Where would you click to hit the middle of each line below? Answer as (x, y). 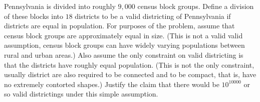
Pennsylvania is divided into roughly (60, 6)
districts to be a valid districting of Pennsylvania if (153, 16)
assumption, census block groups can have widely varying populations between (124, 45)
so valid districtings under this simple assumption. (81, 94)
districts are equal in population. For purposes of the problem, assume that (119, 26)
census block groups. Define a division (196, 6)
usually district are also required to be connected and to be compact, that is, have (130, 74)
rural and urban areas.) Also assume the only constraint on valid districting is (124, 54)
